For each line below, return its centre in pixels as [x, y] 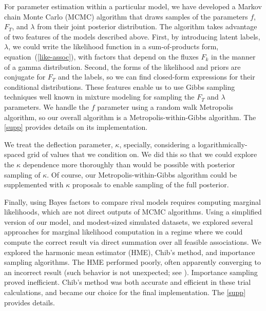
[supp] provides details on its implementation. [76, 127]
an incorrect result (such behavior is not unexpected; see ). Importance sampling [131, 272]
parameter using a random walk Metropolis [165, 106]
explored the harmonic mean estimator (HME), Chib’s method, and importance [130, 252]
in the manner [233, 56]
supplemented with [34, 184]
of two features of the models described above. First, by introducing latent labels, [132, 36]
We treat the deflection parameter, [59, 144]
